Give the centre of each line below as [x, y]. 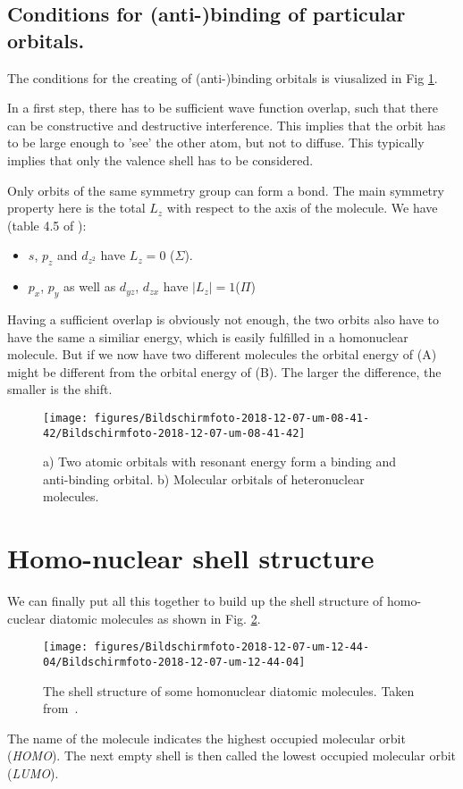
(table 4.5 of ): [47, 225]
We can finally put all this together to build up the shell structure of [195, 601]
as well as [90, 286]
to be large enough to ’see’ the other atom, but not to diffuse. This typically [216, 143]
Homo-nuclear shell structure [191, 558]
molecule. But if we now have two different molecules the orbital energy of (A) [222, 354]
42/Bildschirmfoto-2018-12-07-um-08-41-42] [174, 433]
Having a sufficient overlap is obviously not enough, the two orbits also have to [223, 319]
